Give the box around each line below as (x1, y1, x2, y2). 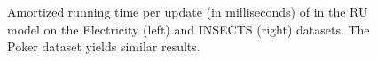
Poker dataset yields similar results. (7, 37, 200, 56)
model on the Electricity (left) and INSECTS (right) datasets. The (7, 19, 370, 38)
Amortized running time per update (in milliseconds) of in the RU (7, 3, 368, 20)
